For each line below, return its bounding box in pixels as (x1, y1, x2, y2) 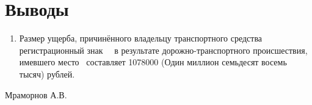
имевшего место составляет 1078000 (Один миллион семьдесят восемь (19, 56, 287, 68)
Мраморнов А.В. (5, 88, 67, 101)
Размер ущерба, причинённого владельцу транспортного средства (19, 32, 263, 45)
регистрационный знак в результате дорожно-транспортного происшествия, (19, 43, 308, 56)
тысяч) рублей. (19, 67, 75, 80)
